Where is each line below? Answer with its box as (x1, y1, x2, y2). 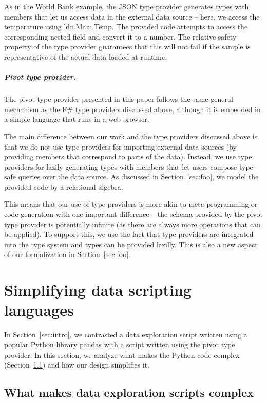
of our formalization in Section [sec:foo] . (4, 249, 130, 260)
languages (4, 299, 74, 320)
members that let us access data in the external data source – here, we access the (4, 11, 260, 22)
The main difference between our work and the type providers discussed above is (4, 131, 258, 141)
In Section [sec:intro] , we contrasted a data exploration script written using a (4, 329, 247, 340)
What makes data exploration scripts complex (4, 384, 254, 400)
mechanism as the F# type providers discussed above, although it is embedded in (4, 103, 261, 114)
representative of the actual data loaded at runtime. (4, 51, 167, 62)
